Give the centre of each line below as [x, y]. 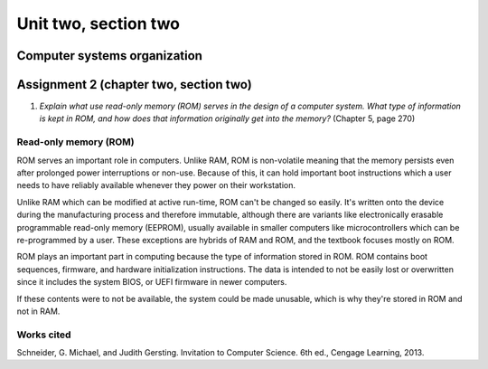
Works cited [44, 335]
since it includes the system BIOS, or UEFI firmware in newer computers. [152, 282]
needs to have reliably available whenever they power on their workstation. [156, 185]
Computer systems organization [110, 56]
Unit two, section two [99, 24]
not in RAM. [38, 311]
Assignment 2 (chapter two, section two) [134, 85]
